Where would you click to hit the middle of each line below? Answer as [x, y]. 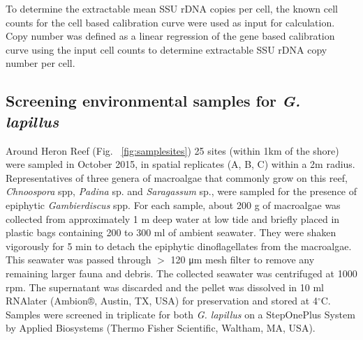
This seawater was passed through [79, 260]
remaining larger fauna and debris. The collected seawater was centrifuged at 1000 [181, 273]
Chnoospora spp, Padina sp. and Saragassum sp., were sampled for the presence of [181, 191]
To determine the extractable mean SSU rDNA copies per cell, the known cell [172, 8]
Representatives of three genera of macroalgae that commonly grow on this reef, [177, 177]
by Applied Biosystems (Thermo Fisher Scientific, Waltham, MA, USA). [161, 328]
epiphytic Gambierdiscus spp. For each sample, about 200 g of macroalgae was [173, 204]
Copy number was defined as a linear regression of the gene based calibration [170, 36]
